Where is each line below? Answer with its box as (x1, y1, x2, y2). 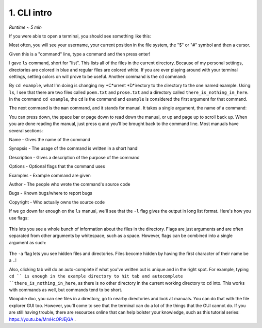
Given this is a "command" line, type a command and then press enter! (9, 51, 150, 57)
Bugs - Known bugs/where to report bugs (9, 190, 92, 196)
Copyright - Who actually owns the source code (9, 199, 105, 205)
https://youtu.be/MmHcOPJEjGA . (9, 316, 76, 322)
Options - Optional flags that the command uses (9, 164, 105, 169)
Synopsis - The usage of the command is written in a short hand (9, 146, 138, 151)
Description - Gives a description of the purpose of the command (9, 154, 140, 160)
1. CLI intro (9, 7, 52, 18)
